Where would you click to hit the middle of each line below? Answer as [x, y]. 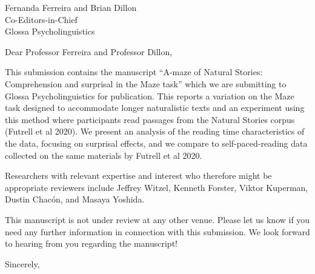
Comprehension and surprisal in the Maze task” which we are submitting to [146, 83]
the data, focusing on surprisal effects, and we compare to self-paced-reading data [156, 143]
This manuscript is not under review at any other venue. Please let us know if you [157, 219]
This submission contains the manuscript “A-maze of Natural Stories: [134, 72]
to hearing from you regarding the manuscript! [91, 243]
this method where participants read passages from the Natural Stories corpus [150, 119]
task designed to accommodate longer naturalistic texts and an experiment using [155, 108]
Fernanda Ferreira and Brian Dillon [71, 7]
